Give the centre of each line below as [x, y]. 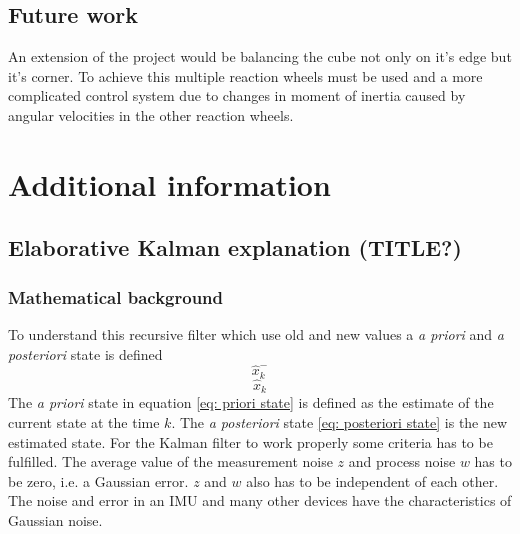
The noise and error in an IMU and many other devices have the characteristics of [260, 500]
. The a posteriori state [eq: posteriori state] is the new [339, 422]
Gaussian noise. [55, 520]
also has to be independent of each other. [372, 480]
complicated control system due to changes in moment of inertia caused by [237, 95]
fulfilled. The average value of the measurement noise [170, 461]
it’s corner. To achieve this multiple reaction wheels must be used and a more [245, 75]
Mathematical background [116, 296]
